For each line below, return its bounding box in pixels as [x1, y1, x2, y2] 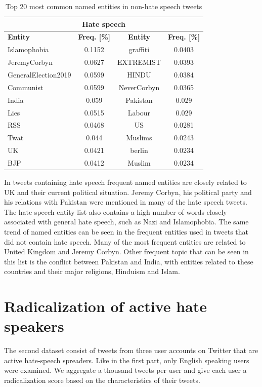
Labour [127, 107, 151, 118]
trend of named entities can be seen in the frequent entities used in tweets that [4, 226, 249, 237]
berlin [130, 145, 148, 156]
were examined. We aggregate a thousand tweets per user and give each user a [4, 365, 247, 375]
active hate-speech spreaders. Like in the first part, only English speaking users [4, 355, 249, 365]
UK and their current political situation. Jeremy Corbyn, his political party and [4, 186, 252, 197]
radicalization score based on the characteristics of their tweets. [4, 375, 200, 385]
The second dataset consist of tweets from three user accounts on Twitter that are [4, 345, 258, 356]
